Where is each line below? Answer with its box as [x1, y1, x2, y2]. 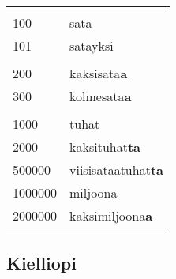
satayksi [69, 36, 114, 55]
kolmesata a [69, 87, 132, 105]
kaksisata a [69, 64, 128, 82]
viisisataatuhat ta [69, 160, 163, 179]
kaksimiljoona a [69, 206, 153, 224]
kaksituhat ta [69, 138, 141, 156]
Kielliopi [6, 251, 77, 275]
